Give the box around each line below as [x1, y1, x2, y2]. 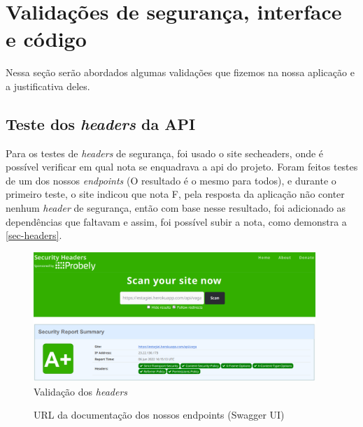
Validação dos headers [34, 384, 128, 398]
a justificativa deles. [6, 78, 90, 93]
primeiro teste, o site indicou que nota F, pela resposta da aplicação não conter [6, 187, 345, 201]
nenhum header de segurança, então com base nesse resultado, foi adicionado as [6, 201, 346, 215]
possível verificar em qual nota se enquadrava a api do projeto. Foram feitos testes [6, 159, 358, 174]
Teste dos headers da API [6, 113, 196, 134]
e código [6, 24, 87, 53]
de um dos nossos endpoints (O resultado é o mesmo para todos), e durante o [6, 173, 336, 187]
